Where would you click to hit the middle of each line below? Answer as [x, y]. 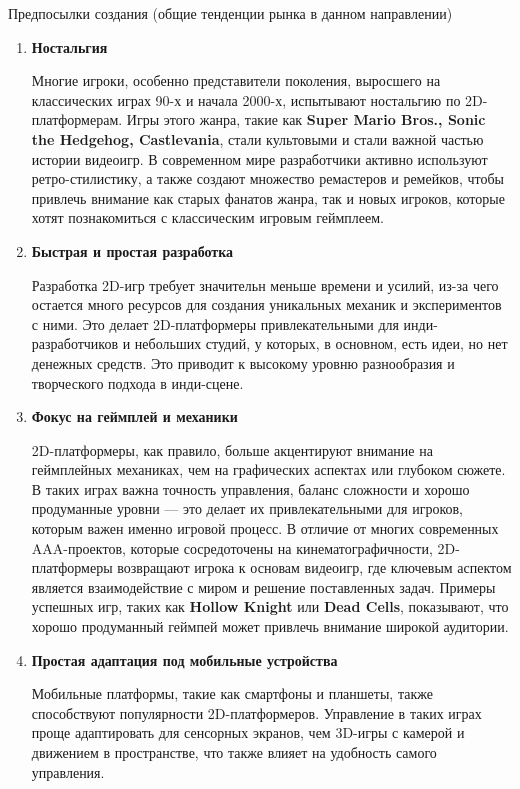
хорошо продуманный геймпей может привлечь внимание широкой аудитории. [270, 626]
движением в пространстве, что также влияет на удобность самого [234, 752]
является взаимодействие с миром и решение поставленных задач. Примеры [263, 586]
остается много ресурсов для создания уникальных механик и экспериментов [266, 304]
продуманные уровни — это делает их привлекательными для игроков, [247, 508]
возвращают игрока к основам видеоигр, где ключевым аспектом [314, 567]
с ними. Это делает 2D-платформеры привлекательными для [215, 323]
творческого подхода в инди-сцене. [137, 382]
